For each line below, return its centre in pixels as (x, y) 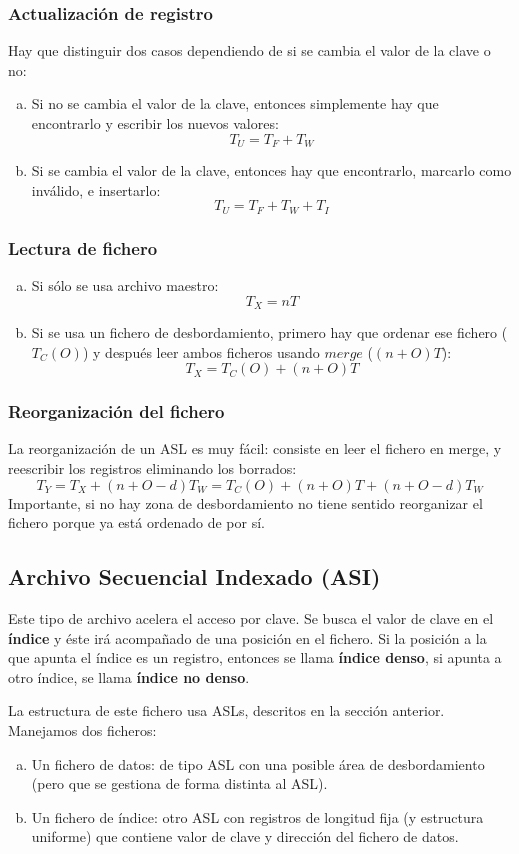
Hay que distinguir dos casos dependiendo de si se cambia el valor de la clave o (249, 50)
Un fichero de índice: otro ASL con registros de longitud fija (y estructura (257, 816)
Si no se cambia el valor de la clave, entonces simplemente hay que (235, 103)
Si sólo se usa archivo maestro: (125, 284)
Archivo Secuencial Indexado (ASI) (194, 576)
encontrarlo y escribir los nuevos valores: (155, 123)
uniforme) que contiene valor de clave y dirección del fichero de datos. (245, 836)
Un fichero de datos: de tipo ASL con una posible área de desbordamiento (258, 763)
